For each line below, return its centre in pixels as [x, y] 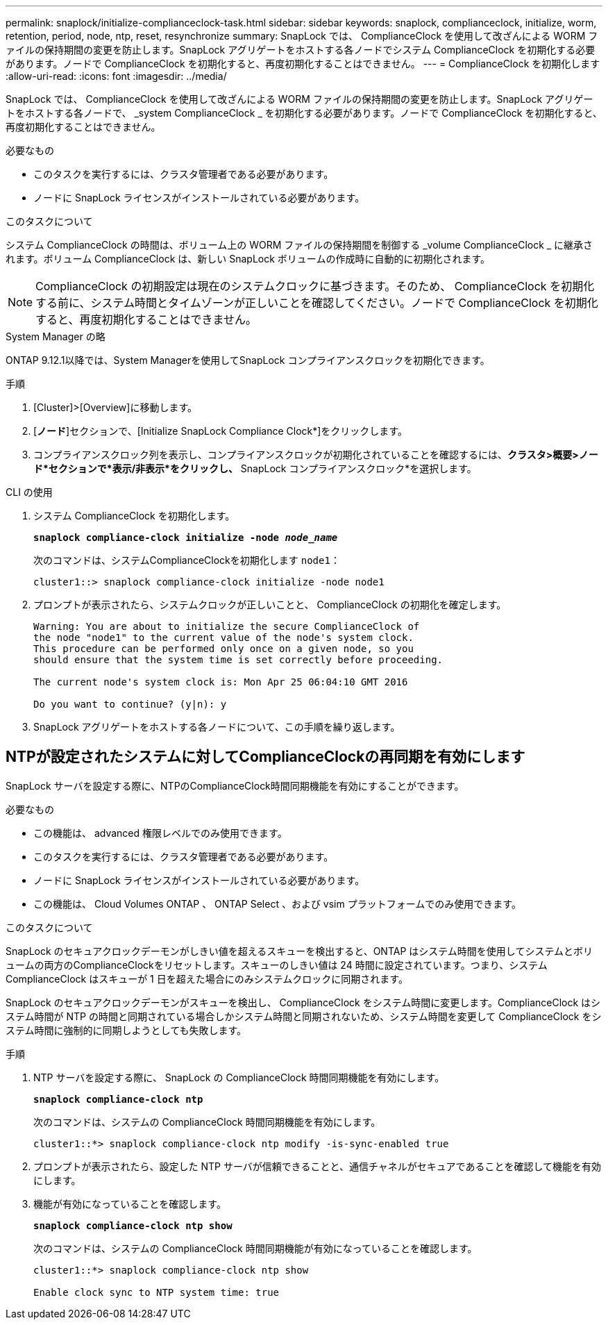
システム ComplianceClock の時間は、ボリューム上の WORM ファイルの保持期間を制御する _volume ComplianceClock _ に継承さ [299, 245]
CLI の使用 [29, 492]
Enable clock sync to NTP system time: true [157, 1292]
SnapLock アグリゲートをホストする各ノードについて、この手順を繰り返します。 [217, 727]
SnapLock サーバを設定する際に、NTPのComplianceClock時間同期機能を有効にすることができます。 [235, 785]
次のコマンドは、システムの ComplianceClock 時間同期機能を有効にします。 [207, 1122]
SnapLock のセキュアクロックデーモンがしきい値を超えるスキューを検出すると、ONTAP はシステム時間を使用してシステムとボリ [299, 951]
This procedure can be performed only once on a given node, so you [223, 649]
